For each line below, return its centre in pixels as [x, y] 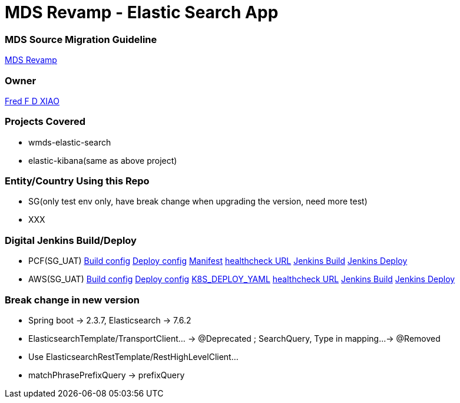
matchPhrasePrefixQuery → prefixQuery [107, 375]
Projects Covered [45, 122]
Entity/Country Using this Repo [77, 181]
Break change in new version [72, 300]
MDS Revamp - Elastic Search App [142, 12]
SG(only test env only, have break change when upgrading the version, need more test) [198, 201]
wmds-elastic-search [70, 142]
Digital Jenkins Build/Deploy [71, 240]
